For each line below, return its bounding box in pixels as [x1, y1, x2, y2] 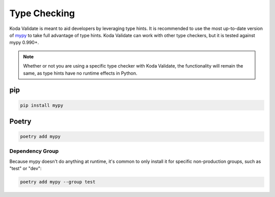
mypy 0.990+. [9, 40, 39, 46]
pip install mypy [20, 102, 64, 108]
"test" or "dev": [9, 166, 42, 172]
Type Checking [9, 8, 75, 19]
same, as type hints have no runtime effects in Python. [23, 70, 137, 76]
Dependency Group [9, 148, 59, 155]
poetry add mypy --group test [20, 179, 96, 185]
